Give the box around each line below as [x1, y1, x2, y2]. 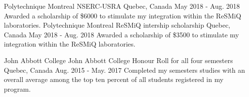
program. [4, 83, 31, 94]
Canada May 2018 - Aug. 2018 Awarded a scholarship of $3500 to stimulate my [4, 29, 239, 39]
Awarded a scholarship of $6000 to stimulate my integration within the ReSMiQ [4, 10, 241, 20]
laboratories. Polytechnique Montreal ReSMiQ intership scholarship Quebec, [4, 20, 231, 30]
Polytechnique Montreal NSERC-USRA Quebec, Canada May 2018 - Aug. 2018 [4, 1, 240, 11]
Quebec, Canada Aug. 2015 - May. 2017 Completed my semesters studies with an [4, 65, 245, 75]
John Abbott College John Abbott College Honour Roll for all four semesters [4, 55, 233, 65]
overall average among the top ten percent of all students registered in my [4, 74, 224, 84]
